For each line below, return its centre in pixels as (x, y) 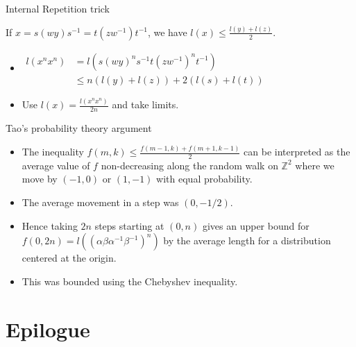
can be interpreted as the (297, 152)
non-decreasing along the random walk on (189, 165)
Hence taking (50, 225)
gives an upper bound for (256, 225)
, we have (167, 32)
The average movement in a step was (100, 202)
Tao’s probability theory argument (79, 128)
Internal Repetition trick (58, 8)
